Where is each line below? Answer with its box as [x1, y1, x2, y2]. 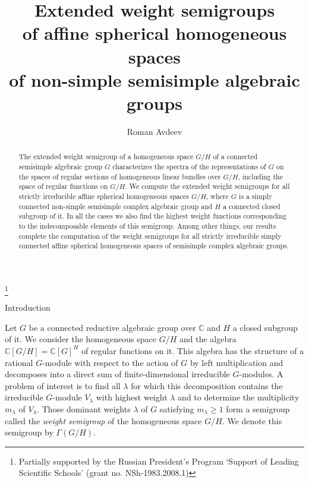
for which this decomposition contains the [131, 379, 283, 392]
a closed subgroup [232, 321, 298, 333]
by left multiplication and [190, 356, 283, 368]
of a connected [213, 151, 258, 162]
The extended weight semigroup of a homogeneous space [18, 151, 194, 162]
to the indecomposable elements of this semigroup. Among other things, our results [18, 220, 276, 231]
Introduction [5, 301, 51, 314]
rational [5, 356, 33, 368]
